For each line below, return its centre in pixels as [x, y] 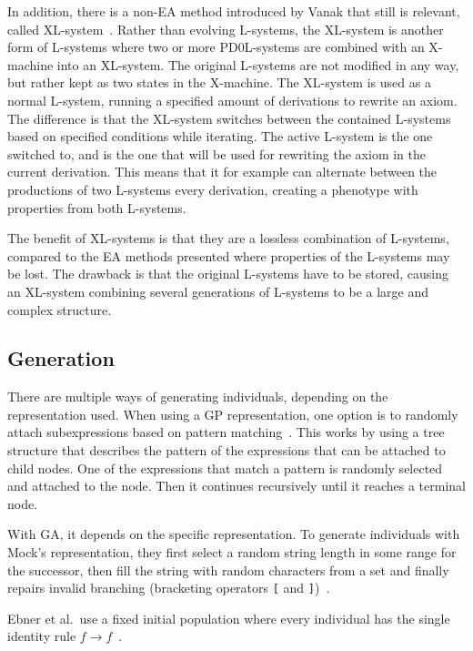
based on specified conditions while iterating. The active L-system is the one [220, 136]
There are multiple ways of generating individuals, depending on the [198, 397]
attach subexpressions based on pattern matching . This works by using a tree [226, 432]
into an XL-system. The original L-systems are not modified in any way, [258, 64]
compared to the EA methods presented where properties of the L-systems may [229, 255]
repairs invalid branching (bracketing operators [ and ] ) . [169, 588]
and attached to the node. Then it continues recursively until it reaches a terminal [236, 486]
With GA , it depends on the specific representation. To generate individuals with [234, 534]
